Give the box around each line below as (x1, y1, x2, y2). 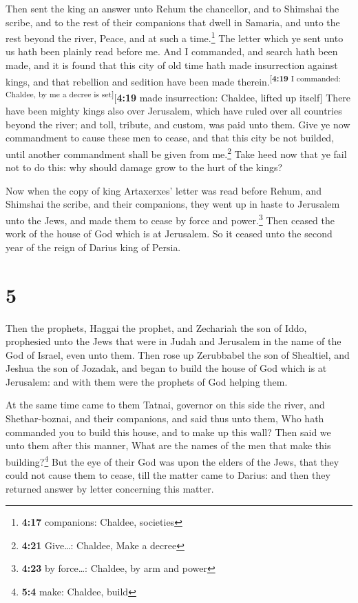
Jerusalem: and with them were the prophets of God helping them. (6, 374, 288, 388)
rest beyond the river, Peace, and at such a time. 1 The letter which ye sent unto (6, 29, 344, 45)
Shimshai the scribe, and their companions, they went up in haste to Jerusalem (6, 197, 340, 211)
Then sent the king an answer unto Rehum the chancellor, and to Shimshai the (6, 1, 339, 15)
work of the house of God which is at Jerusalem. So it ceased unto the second (6, 226, 333, 241)
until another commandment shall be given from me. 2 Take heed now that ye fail (6, 144, 347, 161)
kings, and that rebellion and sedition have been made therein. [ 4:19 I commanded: (6, 72, 341, 88)
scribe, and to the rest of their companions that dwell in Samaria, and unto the (6, 14, 340, 29)
